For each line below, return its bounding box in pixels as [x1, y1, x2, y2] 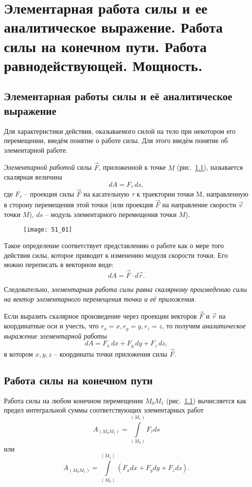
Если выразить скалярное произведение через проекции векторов [4, 311, 197, 321]
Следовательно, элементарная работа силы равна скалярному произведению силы [4, 284, 247, 294]
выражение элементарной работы [4, 330, 107, 341]
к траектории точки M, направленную [136, 189, 249, 199]
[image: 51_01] [23, 226, 72, 234]
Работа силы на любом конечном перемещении [4, 395, 143, 405]
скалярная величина [4, 172, 62, 182]
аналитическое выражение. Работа [4, 17, 223, 37]
